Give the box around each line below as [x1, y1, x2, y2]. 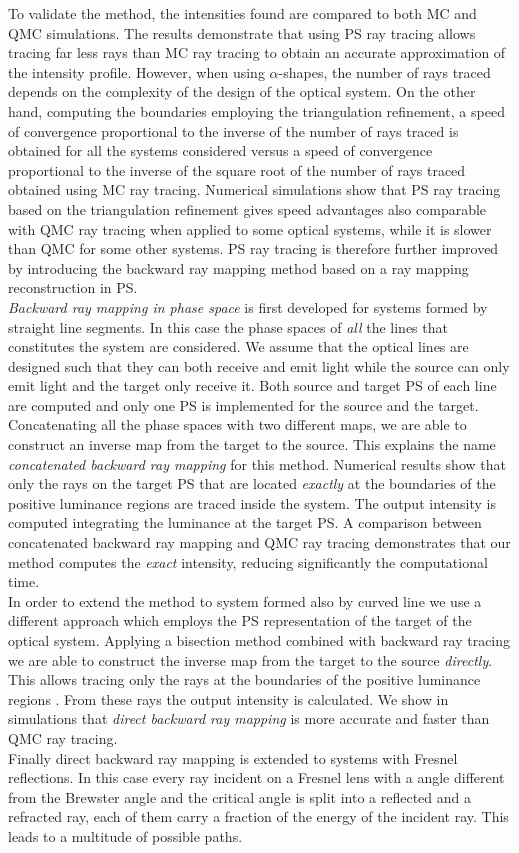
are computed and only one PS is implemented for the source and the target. [8, 394, 479, 415]
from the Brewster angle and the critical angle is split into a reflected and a [8, 786, 471, 807]
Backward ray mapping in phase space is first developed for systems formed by [8, 296, 488, 317]
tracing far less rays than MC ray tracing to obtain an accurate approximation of [8, 42, 506, 63]
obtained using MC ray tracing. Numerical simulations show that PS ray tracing [8, 179, 501, 200]
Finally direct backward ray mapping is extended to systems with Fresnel [8, 747, 458, 768]
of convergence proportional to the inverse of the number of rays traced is [8, 120, 459, 141]
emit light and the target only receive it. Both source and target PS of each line [8, 375, 497, 396]
